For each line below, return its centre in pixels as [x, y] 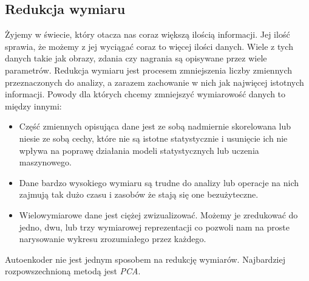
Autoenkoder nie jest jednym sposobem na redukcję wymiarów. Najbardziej [145, 259]
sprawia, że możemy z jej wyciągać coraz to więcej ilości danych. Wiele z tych [149, 46]
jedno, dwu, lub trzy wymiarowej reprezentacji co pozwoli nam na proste [154, 227]
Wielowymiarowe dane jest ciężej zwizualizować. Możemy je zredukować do [158, 214]
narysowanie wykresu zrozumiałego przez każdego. [113, 239]
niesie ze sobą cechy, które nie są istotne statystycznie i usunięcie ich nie [153, 138]
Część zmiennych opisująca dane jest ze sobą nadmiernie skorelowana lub [155, 126]
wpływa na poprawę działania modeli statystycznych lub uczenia [139, 150]
